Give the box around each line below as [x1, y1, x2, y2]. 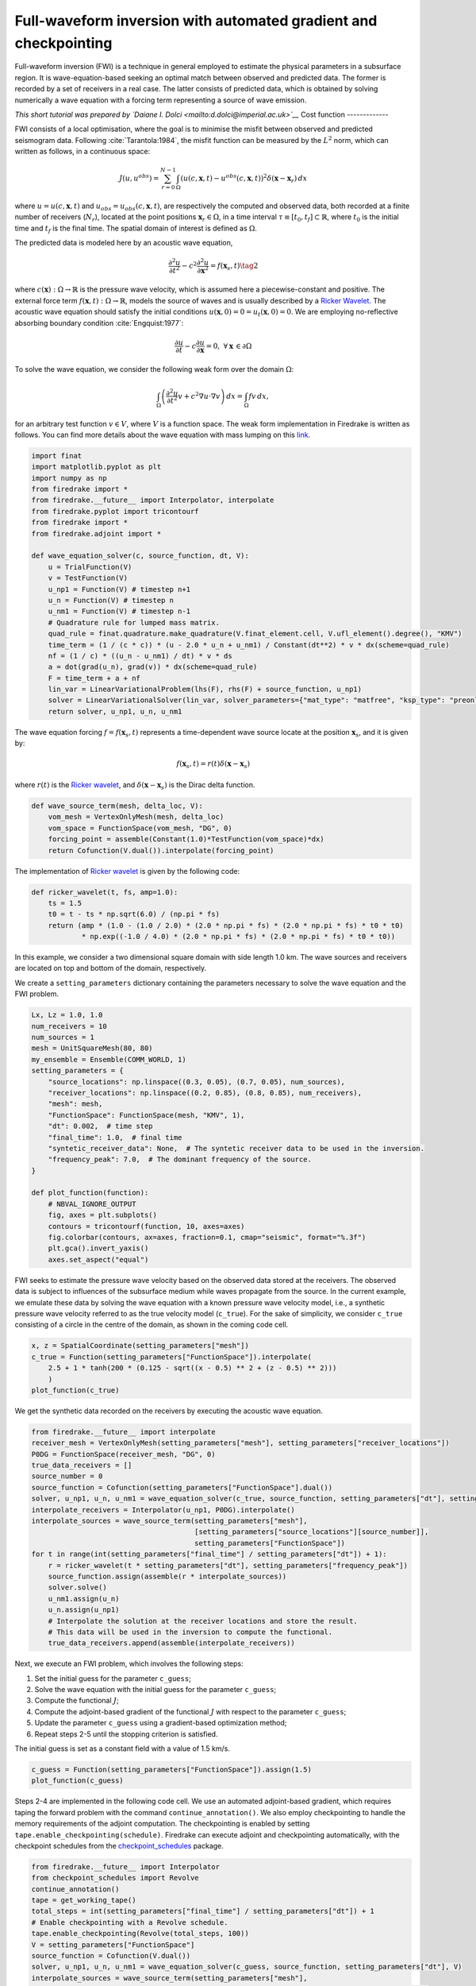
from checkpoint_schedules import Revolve [31, 1873, 199, 1883]
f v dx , [248, 392, 269, 400]
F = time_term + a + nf [48, 674, 140, 682]
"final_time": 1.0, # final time [48, 1133, 182, 1142]
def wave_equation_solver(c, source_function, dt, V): [31, 551, 249, 560]
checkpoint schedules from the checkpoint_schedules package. [14, 1841, 224, 1850]
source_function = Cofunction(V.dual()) [31, 1951, 190, 1961]
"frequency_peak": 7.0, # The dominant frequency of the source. [48, 1155, 313, 1164]
